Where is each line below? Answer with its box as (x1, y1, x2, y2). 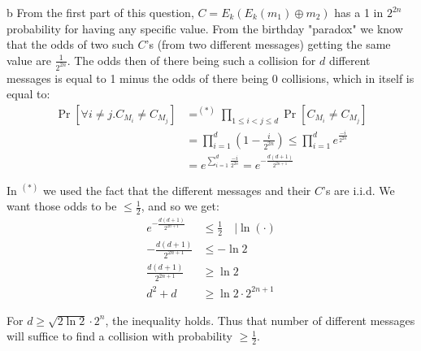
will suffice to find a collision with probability (7, 327, 232, 344)
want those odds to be (7, 197, 117, 214)
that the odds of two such (7, 36, 134, 53)
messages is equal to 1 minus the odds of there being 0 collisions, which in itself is (7, 69, 414, 86)
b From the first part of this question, (7, 4, 194, 20)
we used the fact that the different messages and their (42, 181, 311, 198)
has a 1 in (334, 4, 384, 20)
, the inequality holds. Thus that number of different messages (105, 311, 415, 328)
